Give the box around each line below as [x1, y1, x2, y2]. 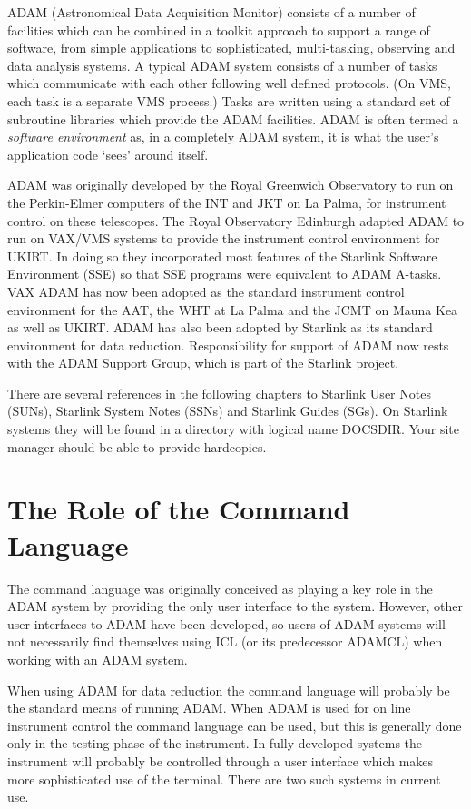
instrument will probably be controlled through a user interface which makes [7, 751, 434, 770]
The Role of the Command [7, 490, 350, 528]
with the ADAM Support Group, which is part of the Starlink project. [7, 353, 399, 372]
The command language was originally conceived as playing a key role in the [7, 578, 433, 597]
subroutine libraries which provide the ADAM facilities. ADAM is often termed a [7, 109, 459, 128]
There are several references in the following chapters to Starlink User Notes [7, 383, 431, 402]
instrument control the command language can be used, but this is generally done [7, 715, 462, 735]
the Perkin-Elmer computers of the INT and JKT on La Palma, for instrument [7, 192, 446, 212]
